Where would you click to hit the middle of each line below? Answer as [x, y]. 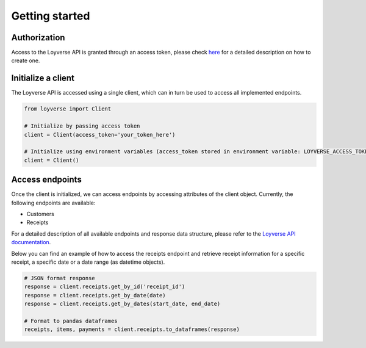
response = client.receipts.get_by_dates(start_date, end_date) [122, 304]
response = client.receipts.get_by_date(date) [95, 295]
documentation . [31, 242]
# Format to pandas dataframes [71, 321]
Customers [40, 214]
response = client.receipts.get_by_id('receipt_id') [105, 287]
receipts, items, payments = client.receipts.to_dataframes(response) [132, 329]
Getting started [51, 16]
